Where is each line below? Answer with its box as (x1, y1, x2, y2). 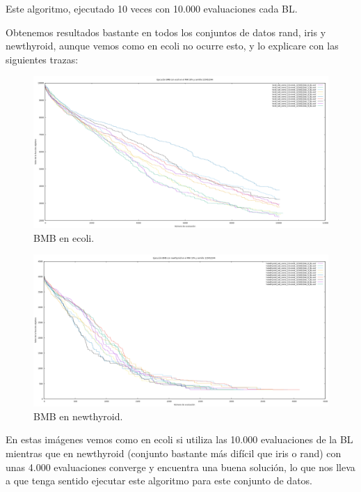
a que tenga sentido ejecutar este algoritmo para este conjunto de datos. (6, 473, 312, 488)
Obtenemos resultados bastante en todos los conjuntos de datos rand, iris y (6, 24, 326, 39)
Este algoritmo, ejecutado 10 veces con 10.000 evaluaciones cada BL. (6, 1, 298, 15)
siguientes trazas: (6, 52, 79, 66)
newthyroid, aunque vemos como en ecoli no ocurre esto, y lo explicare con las (6, 38, 339, 53)
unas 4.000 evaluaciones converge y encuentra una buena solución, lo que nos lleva (6, 459, 355, 474)
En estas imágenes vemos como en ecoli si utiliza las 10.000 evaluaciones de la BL (6, 432, 353, 447)
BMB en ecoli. (33, 230, 95, 245)
